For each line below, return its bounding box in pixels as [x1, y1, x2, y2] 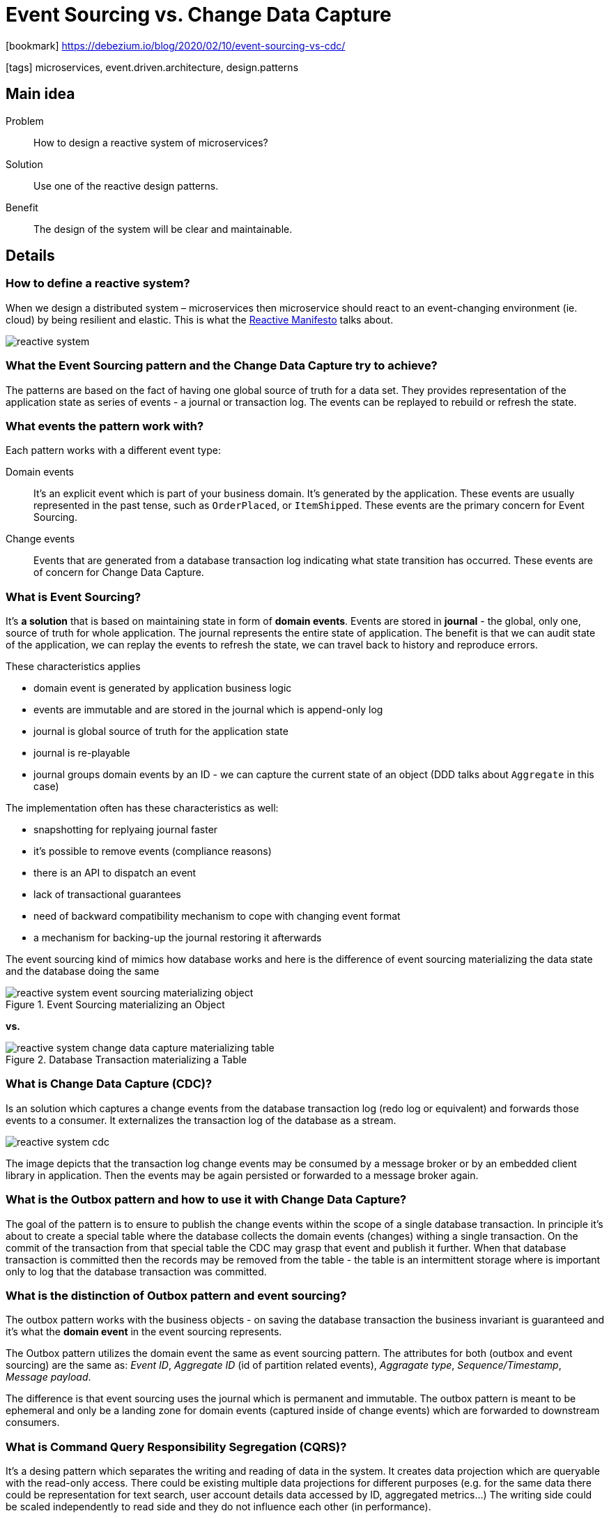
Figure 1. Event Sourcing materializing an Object [6, 999, 225, 1011]
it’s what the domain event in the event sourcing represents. [6, 1326, 282, 1338]
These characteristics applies [6, 660, 141, 673]
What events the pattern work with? [6, 418, 204, 433]
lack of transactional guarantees [33, 888, 181, 901]
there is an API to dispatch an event [33, 867, 196, 879]
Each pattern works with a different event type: [6, 444, 221, 457]
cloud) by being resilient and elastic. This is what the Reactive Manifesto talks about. [6, 313, 394, 326]
